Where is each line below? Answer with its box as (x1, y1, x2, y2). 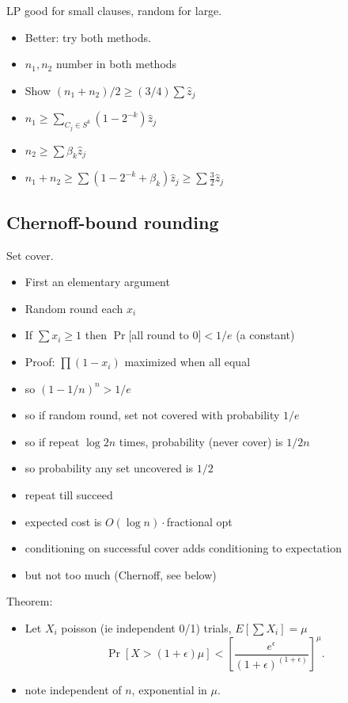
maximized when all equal (124, 353, 251, 370)
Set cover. (6, 246, 54, 263)
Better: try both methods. (25, 29, 151, 45)
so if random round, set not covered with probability (25, 407, 280, 423)
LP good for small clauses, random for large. (6, 2, 222, 18)
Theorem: (6, 593, 53, 609)
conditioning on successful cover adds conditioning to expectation (25, 540, 342, 556)
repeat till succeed (25, 487, 113, 503)
